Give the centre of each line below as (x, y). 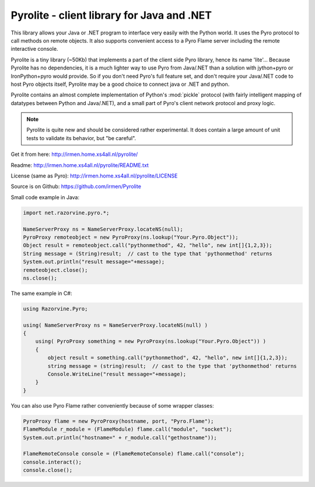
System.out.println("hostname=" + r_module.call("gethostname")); (120, 437)
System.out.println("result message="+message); (94, 262)
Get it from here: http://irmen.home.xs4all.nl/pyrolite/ (74, 154)
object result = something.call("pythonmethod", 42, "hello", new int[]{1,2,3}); (168, 358)
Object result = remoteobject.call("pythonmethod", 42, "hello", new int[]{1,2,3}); (148, 246)
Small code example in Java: (45, 197)
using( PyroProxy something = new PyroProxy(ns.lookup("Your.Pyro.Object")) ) (151, 341)
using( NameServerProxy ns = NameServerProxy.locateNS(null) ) (116, 325)
